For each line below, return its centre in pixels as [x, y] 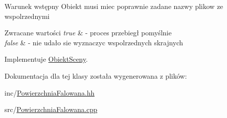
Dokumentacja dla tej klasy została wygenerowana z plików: [96, 75]
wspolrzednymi [27, 16]
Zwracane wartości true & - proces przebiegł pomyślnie [88, 33]
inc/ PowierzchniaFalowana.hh [50, 92]
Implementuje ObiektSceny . [46, 59]
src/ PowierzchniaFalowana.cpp [51, 109]
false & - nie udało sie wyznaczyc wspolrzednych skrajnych [94, 42]
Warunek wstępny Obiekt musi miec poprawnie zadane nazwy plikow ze [114, 6]
